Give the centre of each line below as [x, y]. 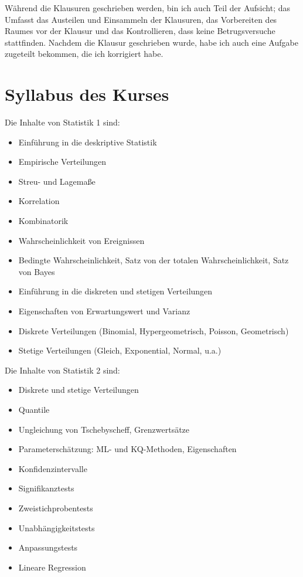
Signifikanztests [46, 488]
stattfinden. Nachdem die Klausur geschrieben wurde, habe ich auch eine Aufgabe [151, 42]
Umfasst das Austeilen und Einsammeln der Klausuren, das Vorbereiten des [141, 19]
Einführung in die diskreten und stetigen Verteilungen [115, 291]
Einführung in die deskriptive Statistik [88, 142]
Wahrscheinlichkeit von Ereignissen [81, 240]
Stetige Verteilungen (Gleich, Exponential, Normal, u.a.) [120, 350]
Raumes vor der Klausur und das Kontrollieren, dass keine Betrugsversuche [140, 31]
